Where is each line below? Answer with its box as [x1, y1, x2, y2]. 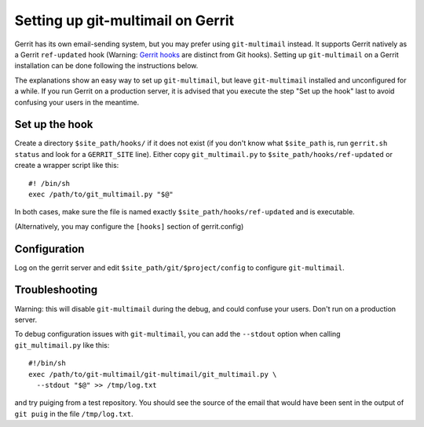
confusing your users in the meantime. [14, 97, 140, 107]
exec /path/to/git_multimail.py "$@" [28, 189, 174, 199]
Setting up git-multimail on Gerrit [14, 12, 235, 29]
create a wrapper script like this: [14, 161, 119, 170]
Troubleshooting [14, 283, 98, 297]
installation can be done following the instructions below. [14, 61, 199, 71]
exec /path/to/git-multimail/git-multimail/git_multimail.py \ [28, 370, 277, 378]
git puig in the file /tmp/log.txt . [14, 409, 133, 418]
